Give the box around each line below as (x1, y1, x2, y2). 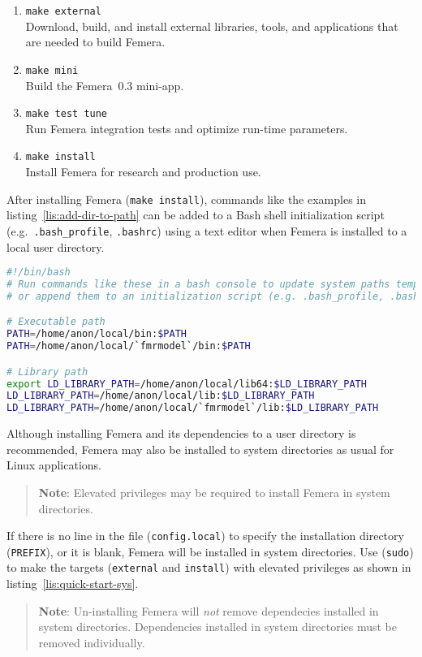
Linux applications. (6, 456, 101, 473)
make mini (25, 64, 79, 76)
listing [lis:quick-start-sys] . (6, 575, 139, 592)
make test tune (25, 108, 108, 120)
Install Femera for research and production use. (25, 163, 261, 179)
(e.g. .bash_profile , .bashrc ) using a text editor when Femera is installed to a (6, 222, 407, 239)
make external (25, 6, 101, 17)
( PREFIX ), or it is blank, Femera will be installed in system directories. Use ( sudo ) (6, 542, 414, 560)
